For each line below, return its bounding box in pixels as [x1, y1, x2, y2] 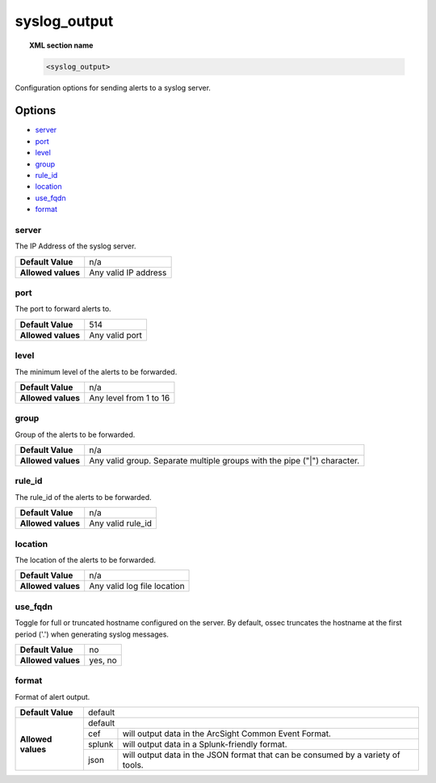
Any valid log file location [89, 581, 185, 592]
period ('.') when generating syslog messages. [15, 629, 170, 639]
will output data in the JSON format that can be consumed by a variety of [122, 749, 400, 760]
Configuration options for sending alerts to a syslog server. [15, 83, 212, 92]
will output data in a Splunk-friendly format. [122, 739, 287, 750]
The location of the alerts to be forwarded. [15, 555, 157, 565]
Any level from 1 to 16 [89, 392, 170, 404]
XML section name [29, 40, 94, 50]
